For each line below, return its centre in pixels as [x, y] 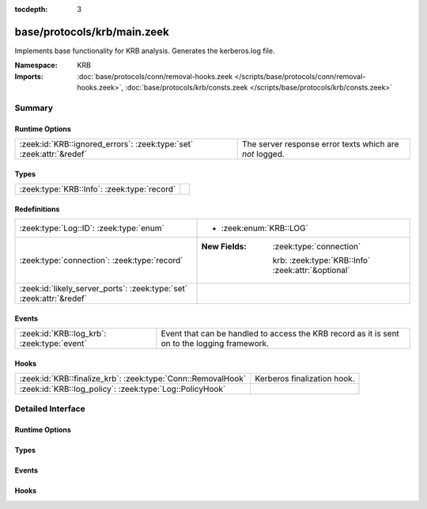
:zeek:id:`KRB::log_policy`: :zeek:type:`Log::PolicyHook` [123, 389]
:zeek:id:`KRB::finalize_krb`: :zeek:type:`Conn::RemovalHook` [133, 378]
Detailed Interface [50, 409]
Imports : [29, 76]
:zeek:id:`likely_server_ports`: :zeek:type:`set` [104, 289]
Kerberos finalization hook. [305, 378]
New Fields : [224, 247]
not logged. [263, 154]
